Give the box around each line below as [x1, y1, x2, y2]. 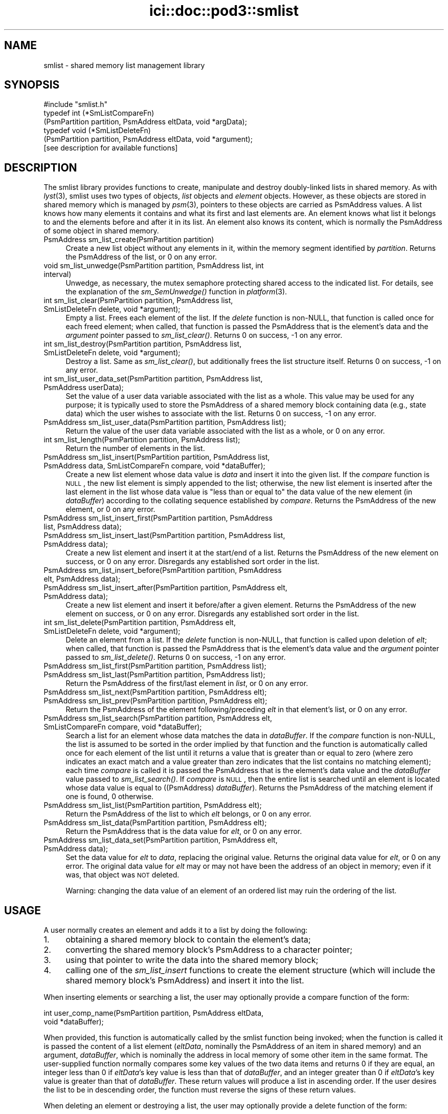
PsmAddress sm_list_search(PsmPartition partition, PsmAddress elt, [43, 714, 273, 723]
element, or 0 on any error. [65, 505, 155, 514]
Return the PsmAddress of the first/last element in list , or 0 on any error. [65, 679, 308, 688]
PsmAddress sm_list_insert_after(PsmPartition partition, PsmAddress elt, [43, 583, 287, 592]
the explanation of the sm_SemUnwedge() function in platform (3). [65, 287, 287, 296]
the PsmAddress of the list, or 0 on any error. [65, 252, 217, 262]
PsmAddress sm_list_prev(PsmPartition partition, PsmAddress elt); [43, 696, 267, 705]
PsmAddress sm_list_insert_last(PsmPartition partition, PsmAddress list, [43, 531, 285, 540]
